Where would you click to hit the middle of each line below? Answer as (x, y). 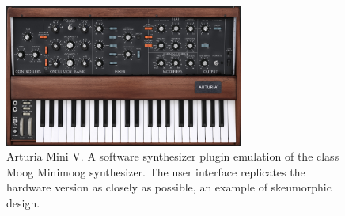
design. (23, 203)
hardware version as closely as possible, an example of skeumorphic (169, 187)
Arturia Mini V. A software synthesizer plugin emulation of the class (173, 156)
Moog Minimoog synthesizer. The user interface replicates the (156, 171)
